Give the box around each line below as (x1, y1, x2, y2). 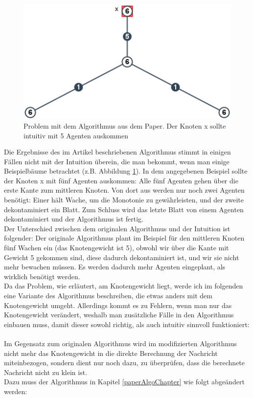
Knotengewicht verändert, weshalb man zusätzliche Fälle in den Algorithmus (4, 310, 234, 320)
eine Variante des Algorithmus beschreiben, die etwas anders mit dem (4, 290, 212, 300)
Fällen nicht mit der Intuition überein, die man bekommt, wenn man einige (4, 156, 230, 166)
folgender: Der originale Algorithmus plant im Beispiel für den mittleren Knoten (4, 233, 245, 243)
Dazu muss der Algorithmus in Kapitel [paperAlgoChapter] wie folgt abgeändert (4, 376, 245, 387)
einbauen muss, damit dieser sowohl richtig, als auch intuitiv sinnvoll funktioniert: (4, 319, 250, 329)
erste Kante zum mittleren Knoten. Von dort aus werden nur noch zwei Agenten (4, 185, 245, 195)
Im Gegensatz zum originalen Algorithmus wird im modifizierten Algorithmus (4, 338, 237, 348)
